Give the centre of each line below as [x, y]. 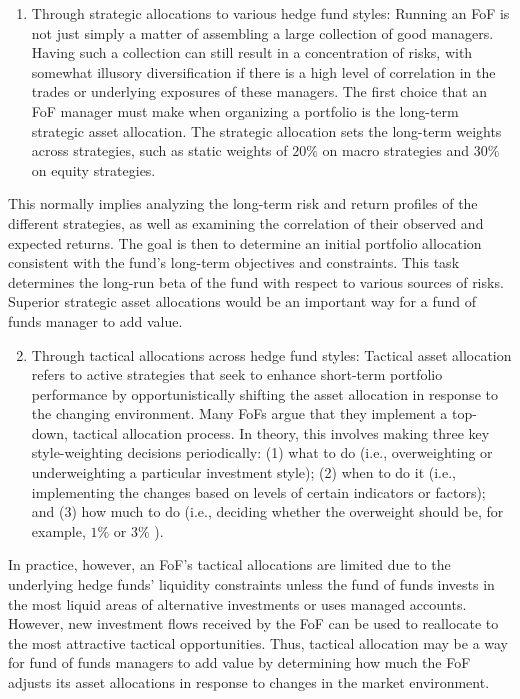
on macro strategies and [395, 150]
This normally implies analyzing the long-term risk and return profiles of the [243, 203]
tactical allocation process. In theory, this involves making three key [281, 432]
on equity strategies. [93, 169]
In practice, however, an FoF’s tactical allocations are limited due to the [229, 564]
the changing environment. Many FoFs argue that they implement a [239, 413]
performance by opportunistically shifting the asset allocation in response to [264, 393]
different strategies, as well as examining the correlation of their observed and [246, 222]
